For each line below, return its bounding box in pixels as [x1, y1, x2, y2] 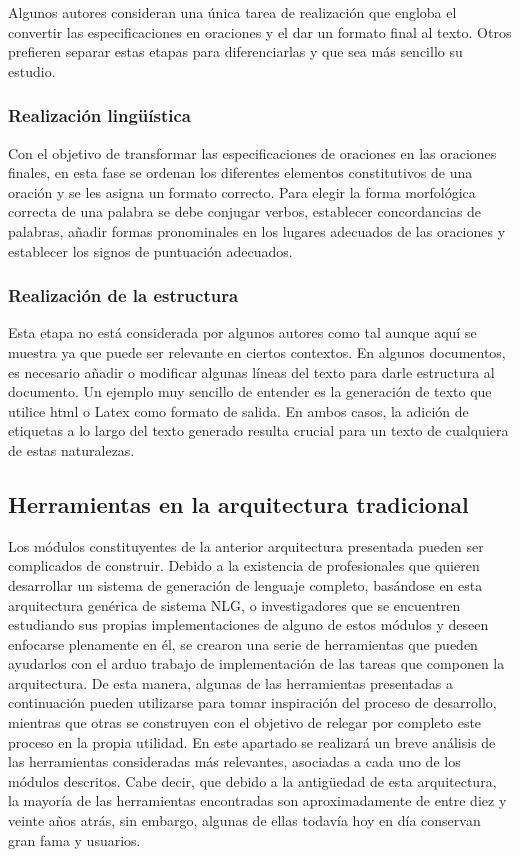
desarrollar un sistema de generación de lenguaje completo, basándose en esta [8, 574, 483, 595]
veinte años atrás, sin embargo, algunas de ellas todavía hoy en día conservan [8, 810, 481, 831]
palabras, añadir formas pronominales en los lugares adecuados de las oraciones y [8, 220, 506, 241]
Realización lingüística [8, 103, 191, 128]
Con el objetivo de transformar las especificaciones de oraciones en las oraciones [8, 142, 497, 163]
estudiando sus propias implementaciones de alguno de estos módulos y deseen [8, 614, 489, 635]
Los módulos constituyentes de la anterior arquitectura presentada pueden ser [8, 535, 484, 556]
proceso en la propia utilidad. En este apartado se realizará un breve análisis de [8, 731, 496, 752]
